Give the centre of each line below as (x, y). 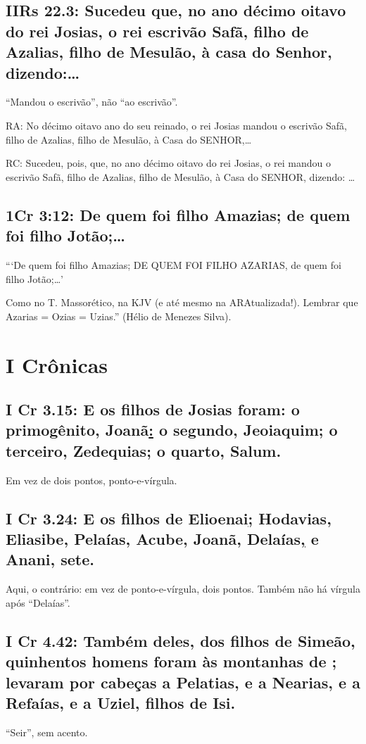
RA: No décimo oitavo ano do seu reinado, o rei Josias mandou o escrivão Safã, (176, 125)
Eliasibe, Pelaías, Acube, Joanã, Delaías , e (162, 539)
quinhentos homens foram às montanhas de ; (171, 661)
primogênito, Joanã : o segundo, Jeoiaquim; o (172, 430)
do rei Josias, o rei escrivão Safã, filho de (157, 31)
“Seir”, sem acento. (47, 732)
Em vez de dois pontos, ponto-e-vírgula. (91, 480)
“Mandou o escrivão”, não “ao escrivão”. (92, 102)
